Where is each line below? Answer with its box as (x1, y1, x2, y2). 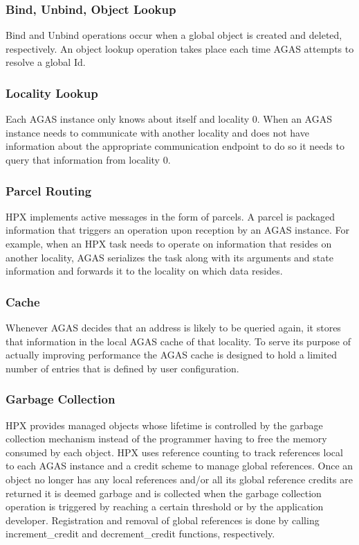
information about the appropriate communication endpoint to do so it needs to (6, 139, 344, 153)
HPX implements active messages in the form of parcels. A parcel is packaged (6, 209, 335, 223)
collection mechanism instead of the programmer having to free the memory (6, 431, 327, 446)
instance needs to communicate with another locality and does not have (6, 125, 309, 139)
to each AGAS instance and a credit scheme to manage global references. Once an (6, 458, 353, 473)
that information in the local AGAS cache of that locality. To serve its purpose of (6, 334, 351, 348)
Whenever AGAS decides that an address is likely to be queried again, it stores (6, 320, 341, 334)
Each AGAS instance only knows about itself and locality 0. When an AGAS (6, 112, 332, 126)
